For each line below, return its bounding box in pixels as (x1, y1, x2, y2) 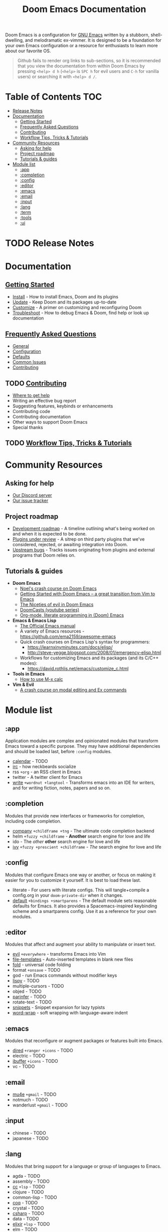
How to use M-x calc (20, 676, 63, 682)
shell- (150, 32, 162, 38)
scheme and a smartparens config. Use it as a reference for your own (12, 908, 156, 914)
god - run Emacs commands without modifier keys (12, 972, 117, 978)
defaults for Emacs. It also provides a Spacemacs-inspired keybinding (12, 903, 157, 909)
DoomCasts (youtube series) (20, 606, 79, 612)
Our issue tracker (12, 497, 49, 503)
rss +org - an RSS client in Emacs (12, 769, 81, 775)
